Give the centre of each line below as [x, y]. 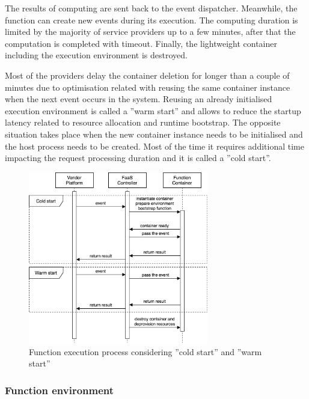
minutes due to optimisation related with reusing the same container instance [148, 87]
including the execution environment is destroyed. [96, 55]
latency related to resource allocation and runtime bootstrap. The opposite [143, 122]
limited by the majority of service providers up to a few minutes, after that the [150, 32]
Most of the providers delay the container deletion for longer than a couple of [147, 75]
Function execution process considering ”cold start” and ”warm [145, 351]
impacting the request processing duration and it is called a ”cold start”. [138, 158]
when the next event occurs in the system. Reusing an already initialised [139, 99]
